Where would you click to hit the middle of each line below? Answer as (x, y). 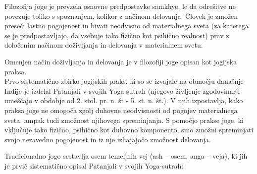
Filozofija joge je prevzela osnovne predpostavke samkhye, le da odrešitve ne (120, 6)
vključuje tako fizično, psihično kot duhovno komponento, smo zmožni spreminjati (129, 130)
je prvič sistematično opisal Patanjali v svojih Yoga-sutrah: (94, 165)
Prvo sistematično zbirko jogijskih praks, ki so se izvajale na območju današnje (124, 81)
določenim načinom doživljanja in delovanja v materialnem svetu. (104, 45)
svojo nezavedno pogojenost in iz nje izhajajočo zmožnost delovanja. (108, 139)
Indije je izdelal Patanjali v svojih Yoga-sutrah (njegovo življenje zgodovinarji (122, 90)
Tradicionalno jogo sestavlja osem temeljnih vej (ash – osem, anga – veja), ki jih (126, 156)
